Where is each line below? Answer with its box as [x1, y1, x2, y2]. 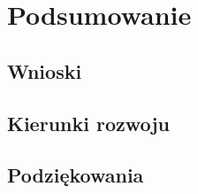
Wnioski [7, 57, 82, 84]
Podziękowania [7, 161, 144, 189]
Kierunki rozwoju [7, 109, 171, 136]
